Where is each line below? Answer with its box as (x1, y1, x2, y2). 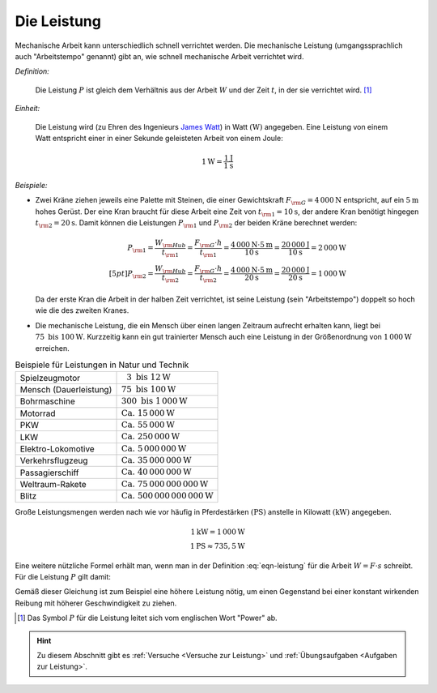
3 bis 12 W (126, 372, 172, 383)
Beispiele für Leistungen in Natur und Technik (15, 359, 189, 370)
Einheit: (15, 104, 40, 113)
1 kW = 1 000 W (190, 527, 246, 537)
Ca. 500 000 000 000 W (121, 490, 214, 502)
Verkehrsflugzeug (19, 455, 88, 466)
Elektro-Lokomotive (19, 443, 95, 454)
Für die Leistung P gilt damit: (15, 572, 111, 582)
